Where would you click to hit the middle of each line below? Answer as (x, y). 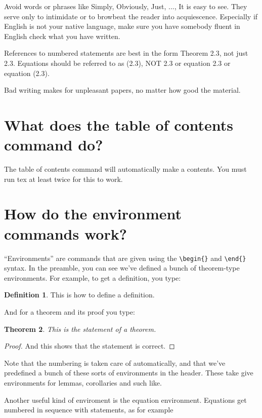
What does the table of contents (119, 124)
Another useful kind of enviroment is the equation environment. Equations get (125, 400)
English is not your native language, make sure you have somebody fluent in (122, 26)
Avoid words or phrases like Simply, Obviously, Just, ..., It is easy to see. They (126, 6)
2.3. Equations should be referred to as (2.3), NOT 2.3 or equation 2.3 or (117, 63)
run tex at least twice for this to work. (63, 179)
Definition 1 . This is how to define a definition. (79, 295)
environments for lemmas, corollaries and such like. (83, 382)
